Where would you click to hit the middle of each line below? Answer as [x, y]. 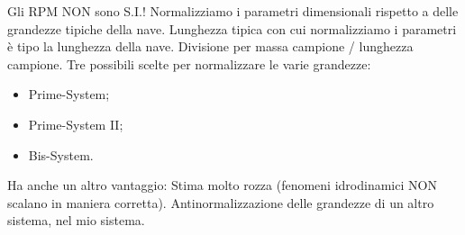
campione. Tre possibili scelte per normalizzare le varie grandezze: [189, 63]
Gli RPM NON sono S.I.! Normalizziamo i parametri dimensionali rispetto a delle [233, 11]
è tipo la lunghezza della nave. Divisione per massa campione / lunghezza [210, 46]
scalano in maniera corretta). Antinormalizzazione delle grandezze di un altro [221, 202]
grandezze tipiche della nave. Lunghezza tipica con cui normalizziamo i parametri [232, 28]
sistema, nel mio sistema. [76, 220]
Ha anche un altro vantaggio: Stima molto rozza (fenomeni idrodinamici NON [222, 185]
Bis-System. [61, 154]
